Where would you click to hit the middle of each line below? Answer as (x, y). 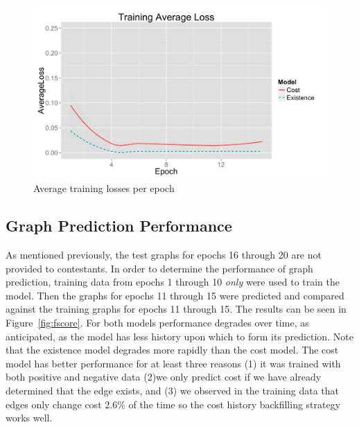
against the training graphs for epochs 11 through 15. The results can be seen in (176, 309)
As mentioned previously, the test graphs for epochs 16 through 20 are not (164, 255)
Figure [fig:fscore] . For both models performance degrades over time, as (157, 323)
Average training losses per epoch (104, 188)
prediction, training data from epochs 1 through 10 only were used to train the (173, 282)
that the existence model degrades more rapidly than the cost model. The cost (172, 350)
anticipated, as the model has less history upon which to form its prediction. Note (179, 336)
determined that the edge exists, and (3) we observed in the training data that (173, 390)
